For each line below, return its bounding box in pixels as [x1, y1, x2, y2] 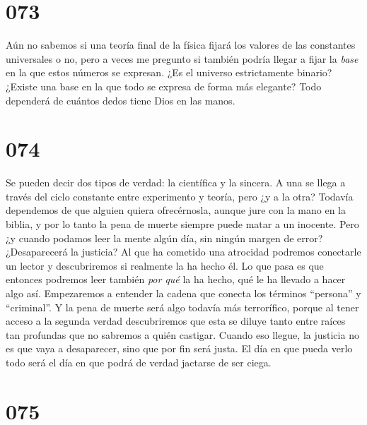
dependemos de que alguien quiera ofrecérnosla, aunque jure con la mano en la [6, 203, 346, 217]
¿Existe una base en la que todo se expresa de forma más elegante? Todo [6, 78, 322, 93]
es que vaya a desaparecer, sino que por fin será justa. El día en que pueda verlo [6, 341, 353, 356]
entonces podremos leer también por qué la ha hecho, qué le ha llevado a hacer [6, 272, 346, 287]
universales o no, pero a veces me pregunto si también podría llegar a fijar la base [6, 51, 359, 66]
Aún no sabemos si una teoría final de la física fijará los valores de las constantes [6, 37, 356, 52]
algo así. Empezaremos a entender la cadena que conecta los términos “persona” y [6, 285, 361, 300]
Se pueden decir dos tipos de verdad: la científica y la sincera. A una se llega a [6, 175, 346, 190]
